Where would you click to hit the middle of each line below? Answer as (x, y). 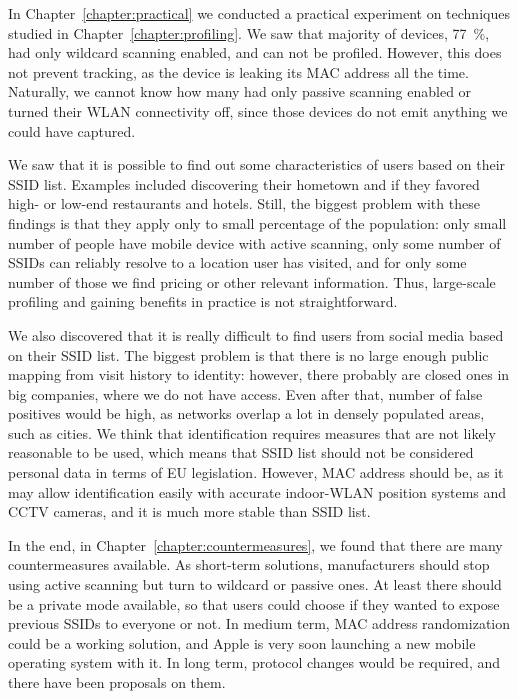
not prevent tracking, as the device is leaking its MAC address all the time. (238, 71)
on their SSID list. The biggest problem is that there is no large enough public (248, 354)
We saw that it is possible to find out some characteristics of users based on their (257, 164)
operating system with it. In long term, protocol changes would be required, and (254, 662)
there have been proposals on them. (117, 682)
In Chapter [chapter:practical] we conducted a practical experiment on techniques (259, 13)
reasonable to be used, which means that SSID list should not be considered (241, 452)
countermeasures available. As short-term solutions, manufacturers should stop (249, 564)
